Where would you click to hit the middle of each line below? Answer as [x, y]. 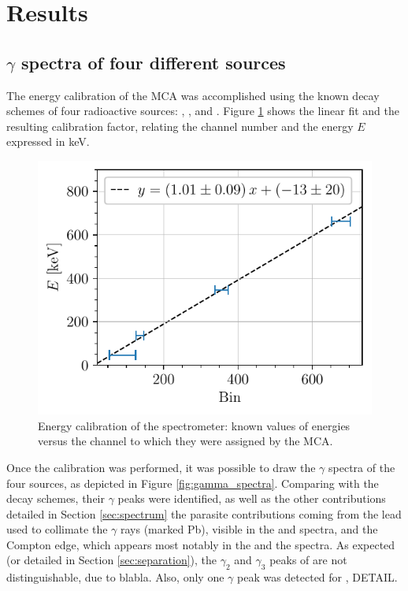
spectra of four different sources [153, 62]
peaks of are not [308, 560]
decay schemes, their [56, 498]
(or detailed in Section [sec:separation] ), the [112, 560]
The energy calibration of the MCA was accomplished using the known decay [193, 95]
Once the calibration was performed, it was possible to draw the [161, 467]
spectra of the [362, 467]
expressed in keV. [48, 141]
